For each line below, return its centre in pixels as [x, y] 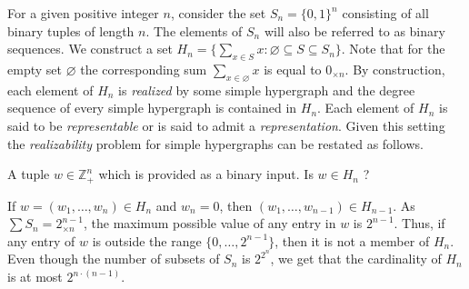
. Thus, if [419, 223]
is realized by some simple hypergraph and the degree [267, 90]
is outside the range [147, 240]
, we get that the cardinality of [356, 259]
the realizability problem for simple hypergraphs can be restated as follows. [215, 143]
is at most [35, 277]
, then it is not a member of [352, 240]
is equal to [293, 69]
